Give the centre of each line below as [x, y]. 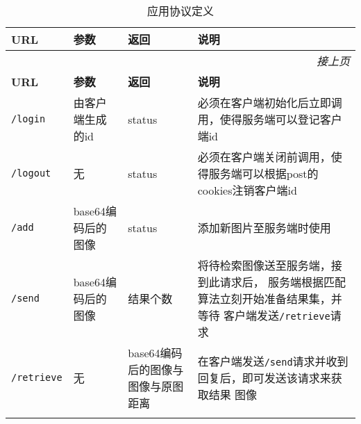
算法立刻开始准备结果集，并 [270, 299]
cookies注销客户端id [247, 190]
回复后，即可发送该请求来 [264, 378]
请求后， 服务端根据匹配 [283, 282]
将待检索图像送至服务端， [264, 265]
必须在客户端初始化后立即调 [270, 103]
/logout [31, 173]
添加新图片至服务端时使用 [264, 228]
